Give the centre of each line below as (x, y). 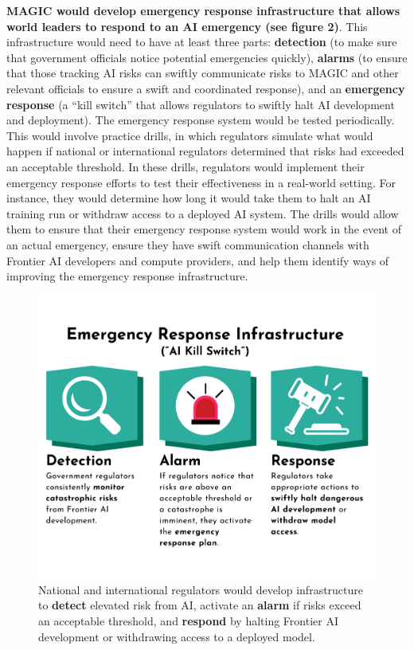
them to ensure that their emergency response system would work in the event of (204, 229)
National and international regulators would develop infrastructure (201, 589)
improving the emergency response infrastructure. (127, 276)
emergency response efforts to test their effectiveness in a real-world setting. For (201, 182)
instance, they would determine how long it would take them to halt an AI (189, 198)
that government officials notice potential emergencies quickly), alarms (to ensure (207, 57)
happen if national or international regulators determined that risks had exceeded (205, 151)
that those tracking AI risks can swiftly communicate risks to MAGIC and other (203, 73)
